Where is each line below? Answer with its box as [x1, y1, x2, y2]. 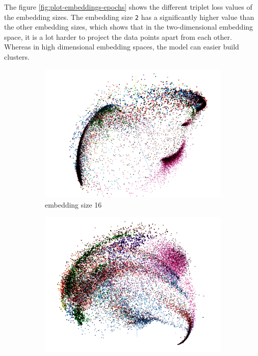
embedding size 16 [45, 199, 102, 210]
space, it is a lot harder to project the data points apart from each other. [4, 31, 232, 42]
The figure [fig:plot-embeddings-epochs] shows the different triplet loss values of [4, 2, 252, 12]
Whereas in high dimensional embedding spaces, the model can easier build [4, 41, 239, 52]
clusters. [4, 52, 30, 62]
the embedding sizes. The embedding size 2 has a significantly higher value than [4, 11, 254, 22]
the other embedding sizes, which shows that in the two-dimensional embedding [4, 21, 253, 32]
